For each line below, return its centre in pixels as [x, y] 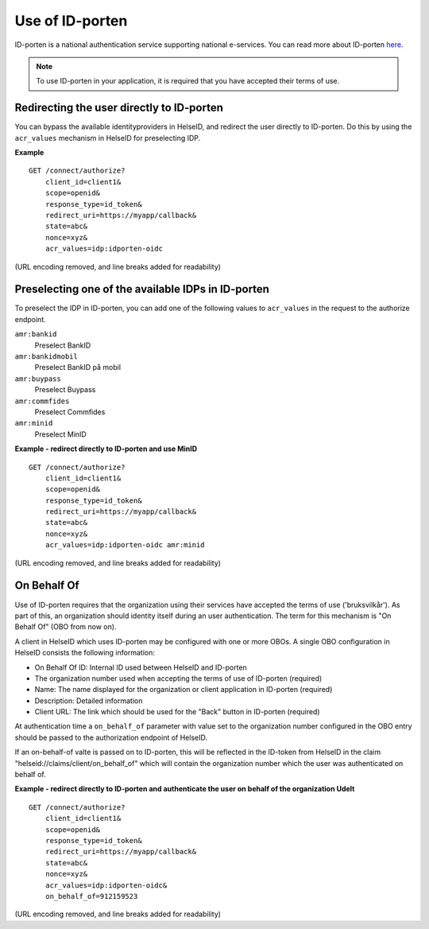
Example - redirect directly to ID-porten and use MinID [106, 449]
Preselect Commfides [70, 412]
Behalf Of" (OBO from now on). [66, 627]
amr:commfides [42, 401]
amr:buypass [38, 379]
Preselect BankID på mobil [78, 367]
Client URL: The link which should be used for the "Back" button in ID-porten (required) [178, 712]
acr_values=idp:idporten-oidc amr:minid [125, 545]
